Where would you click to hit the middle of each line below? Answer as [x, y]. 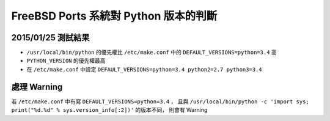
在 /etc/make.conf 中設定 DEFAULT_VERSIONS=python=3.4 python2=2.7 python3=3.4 [144, 69]
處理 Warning [37, 86]
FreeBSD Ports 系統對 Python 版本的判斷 [114, 16]
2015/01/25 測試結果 [50, 38]
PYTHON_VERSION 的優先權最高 [66, 61]
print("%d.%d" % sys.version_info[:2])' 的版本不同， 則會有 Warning [109, 110]
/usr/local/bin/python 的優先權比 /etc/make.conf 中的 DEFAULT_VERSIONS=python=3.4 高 [152, 53]
